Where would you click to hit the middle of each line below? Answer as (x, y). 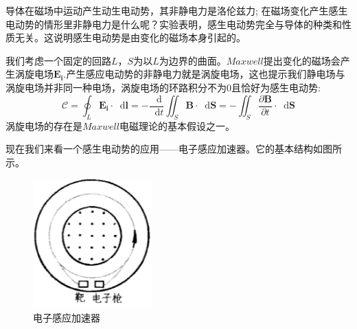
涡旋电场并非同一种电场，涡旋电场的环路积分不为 (116, 87)
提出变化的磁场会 (302, 60)
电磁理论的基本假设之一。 (177, 125)
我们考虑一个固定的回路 (58, 60)
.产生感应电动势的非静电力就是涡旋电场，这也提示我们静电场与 (204, 74)
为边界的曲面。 (193, 60)
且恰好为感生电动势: (276, 87)
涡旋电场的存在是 (44, 125)
